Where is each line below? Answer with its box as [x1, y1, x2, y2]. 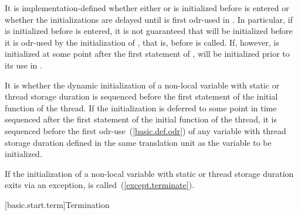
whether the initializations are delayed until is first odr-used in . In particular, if [5, 13, 293, 25]
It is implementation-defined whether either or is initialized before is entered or [5, 2, 289, 13]
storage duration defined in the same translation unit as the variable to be [5, 136, 272, 148]
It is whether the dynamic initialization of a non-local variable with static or [5, 79, 280, 91]
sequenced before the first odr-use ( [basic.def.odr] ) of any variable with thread [5, 124, 286, 136]
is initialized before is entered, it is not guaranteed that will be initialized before [5, 25, 293, 37]
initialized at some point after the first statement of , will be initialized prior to [5, 47, 290, 60]
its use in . [5, 59, 42, 71]
